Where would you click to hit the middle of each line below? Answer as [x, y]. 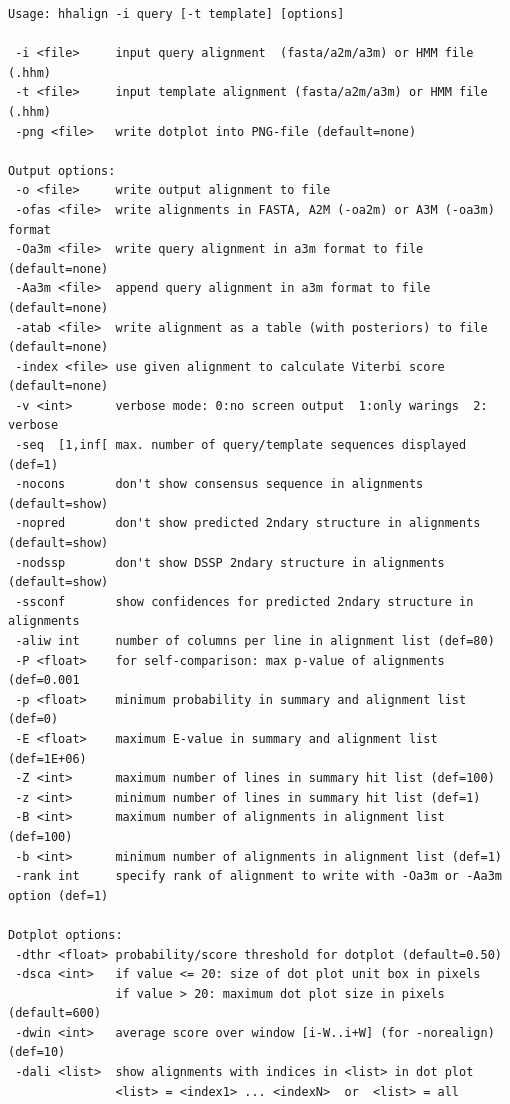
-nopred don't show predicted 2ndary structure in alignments [248, 523]
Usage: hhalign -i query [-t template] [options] [176, 14]
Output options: [62, 170]
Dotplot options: [65, 934]
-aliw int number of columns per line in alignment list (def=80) [255, 641]
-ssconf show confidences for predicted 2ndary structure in [244, 601]
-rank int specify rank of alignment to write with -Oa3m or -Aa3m [258, 876]
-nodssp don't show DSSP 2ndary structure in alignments [230, 562]
